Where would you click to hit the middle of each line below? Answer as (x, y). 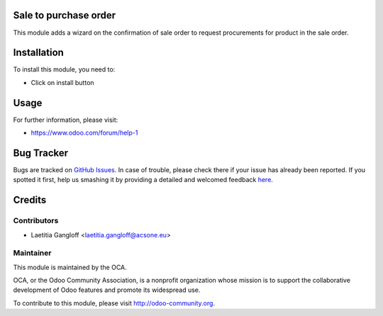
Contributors (36, 221)
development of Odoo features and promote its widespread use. (107, 290)
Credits (30, 200)
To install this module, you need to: (64, 69)
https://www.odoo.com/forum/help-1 (84, 133)
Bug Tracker (41, 153)
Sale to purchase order (65, 15)
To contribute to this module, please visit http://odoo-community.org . (114, 303)
